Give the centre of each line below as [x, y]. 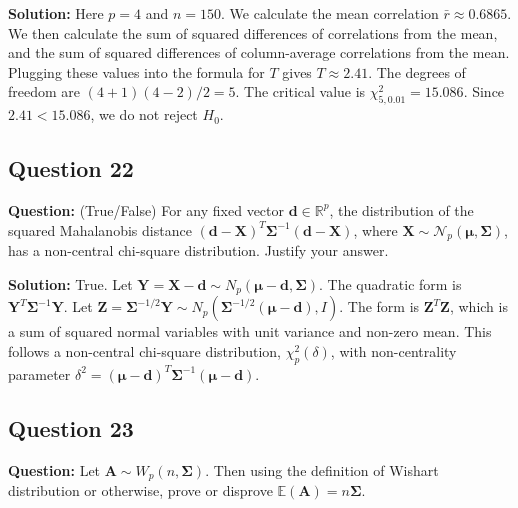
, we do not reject [144, 114]
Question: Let [54, 469]
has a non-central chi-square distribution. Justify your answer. [198, 250]
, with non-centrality [393, 351]
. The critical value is [300, 91]
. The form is [379, 306]
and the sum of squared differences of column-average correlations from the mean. [259, 52]
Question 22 [71, 168]
